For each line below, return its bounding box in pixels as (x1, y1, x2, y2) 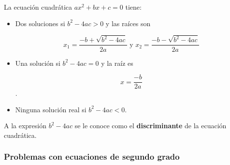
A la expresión (4, 120, 47, 131)
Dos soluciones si (15, 18, 65, 28)
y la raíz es (101, 58, 133, 68)
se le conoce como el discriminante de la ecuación (74, 120, 227, 131)
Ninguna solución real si (15, 104, 86, 114)
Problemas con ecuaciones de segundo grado (4, 150, 180, 163)
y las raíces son (105, 18, 151, 28)
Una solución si (15, 58, 60, 68)
